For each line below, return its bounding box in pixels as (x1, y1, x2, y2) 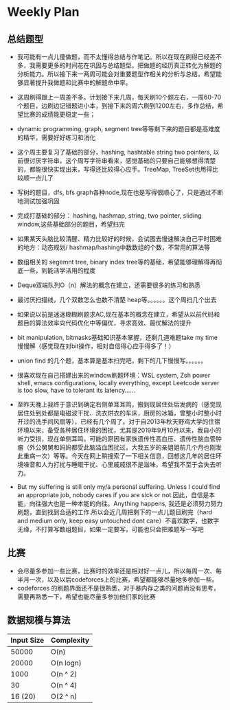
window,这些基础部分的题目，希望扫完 (16, 220, 126, 228)
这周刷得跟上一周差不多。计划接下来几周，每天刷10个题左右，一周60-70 (16, 93, 222, 101)
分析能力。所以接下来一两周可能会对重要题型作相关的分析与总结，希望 (16, 70, 216, 78)
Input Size (10, 635, 45, 645)
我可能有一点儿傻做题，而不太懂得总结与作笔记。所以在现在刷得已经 (16, 53, 210, 60)
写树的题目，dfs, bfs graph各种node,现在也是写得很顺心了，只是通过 (16, 188, 211, 196)
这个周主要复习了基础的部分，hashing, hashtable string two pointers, (16, 148, 212, 156)
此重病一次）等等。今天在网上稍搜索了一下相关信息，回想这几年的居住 (16, 452, 216, 460)
